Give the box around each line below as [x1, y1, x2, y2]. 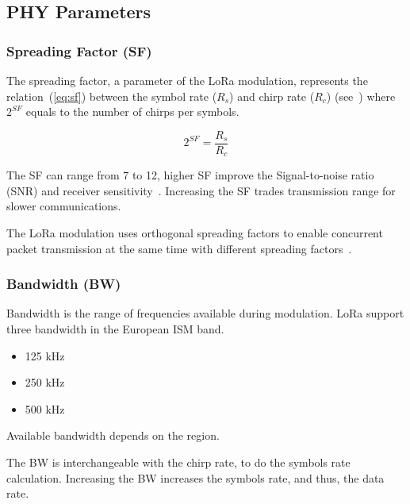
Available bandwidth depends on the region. [6, 427, 220, 444]
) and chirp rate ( [229, 87, 315, 104]
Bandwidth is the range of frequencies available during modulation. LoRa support [6, 305, 404, 321]
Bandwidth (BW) [6, 274, 121, 294]
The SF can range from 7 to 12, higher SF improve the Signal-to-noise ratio [6, 167, 374, 183]
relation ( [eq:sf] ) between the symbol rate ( [6, 87, 217, 104]
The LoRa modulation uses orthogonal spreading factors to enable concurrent [6, 225, 383, 241]
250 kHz [25, 374, 65, 391]
